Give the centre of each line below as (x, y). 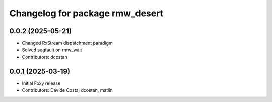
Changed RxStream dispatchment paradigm (67, 43)
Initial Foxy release (41, 83)
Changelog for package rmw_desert (86, 13)
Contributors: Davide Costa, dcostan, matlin (67, 90)
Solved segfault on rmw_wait (52, 50)
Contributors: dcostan (45, 57)
